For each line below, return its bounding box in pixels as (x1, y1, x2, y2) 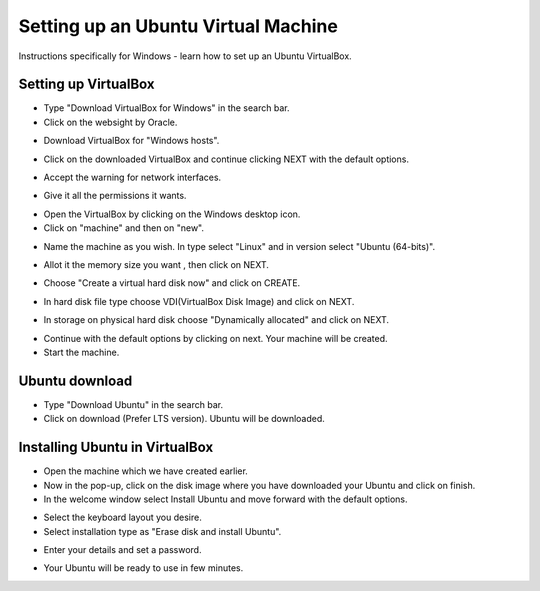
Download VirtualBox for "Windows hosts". (43, 135, 220, 147)
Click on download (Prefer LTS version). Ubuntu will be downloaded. (43, 413, 325, 425)
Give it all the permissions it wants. (43, 190, 187, 202)
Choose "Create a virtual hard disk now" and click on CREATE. (43, 277, 301, 289)
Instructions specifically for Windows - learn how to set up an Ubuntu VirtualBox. (18, 50, 352, 62)
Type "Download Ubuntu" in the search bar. (43, 398, 224, 410)
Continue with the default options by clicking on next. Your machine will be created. (43, 332, 389, 344)
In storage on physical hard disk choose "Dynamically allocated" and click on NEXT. (43, 314, 390, 326)
